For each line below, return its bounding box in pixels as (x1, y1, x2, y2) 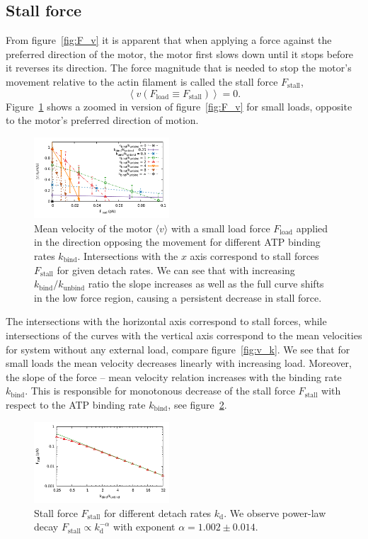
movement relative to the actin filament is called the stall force (6, 74, 278, 89)
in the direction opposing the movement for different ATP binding (34, 234, 321, 249)
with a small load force (171, 220, 270, 235)
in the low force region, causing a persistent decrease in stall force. (34, 290, 322, 305)
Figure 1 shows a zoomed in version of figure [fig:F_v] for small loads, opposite (6, 98, 352, 113)
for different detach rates (104, 505, 212, 520)
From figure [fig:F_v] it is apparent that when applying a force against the (6, 33, 332, 47)
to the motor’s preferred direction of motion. (6, 113, 199, 127)
